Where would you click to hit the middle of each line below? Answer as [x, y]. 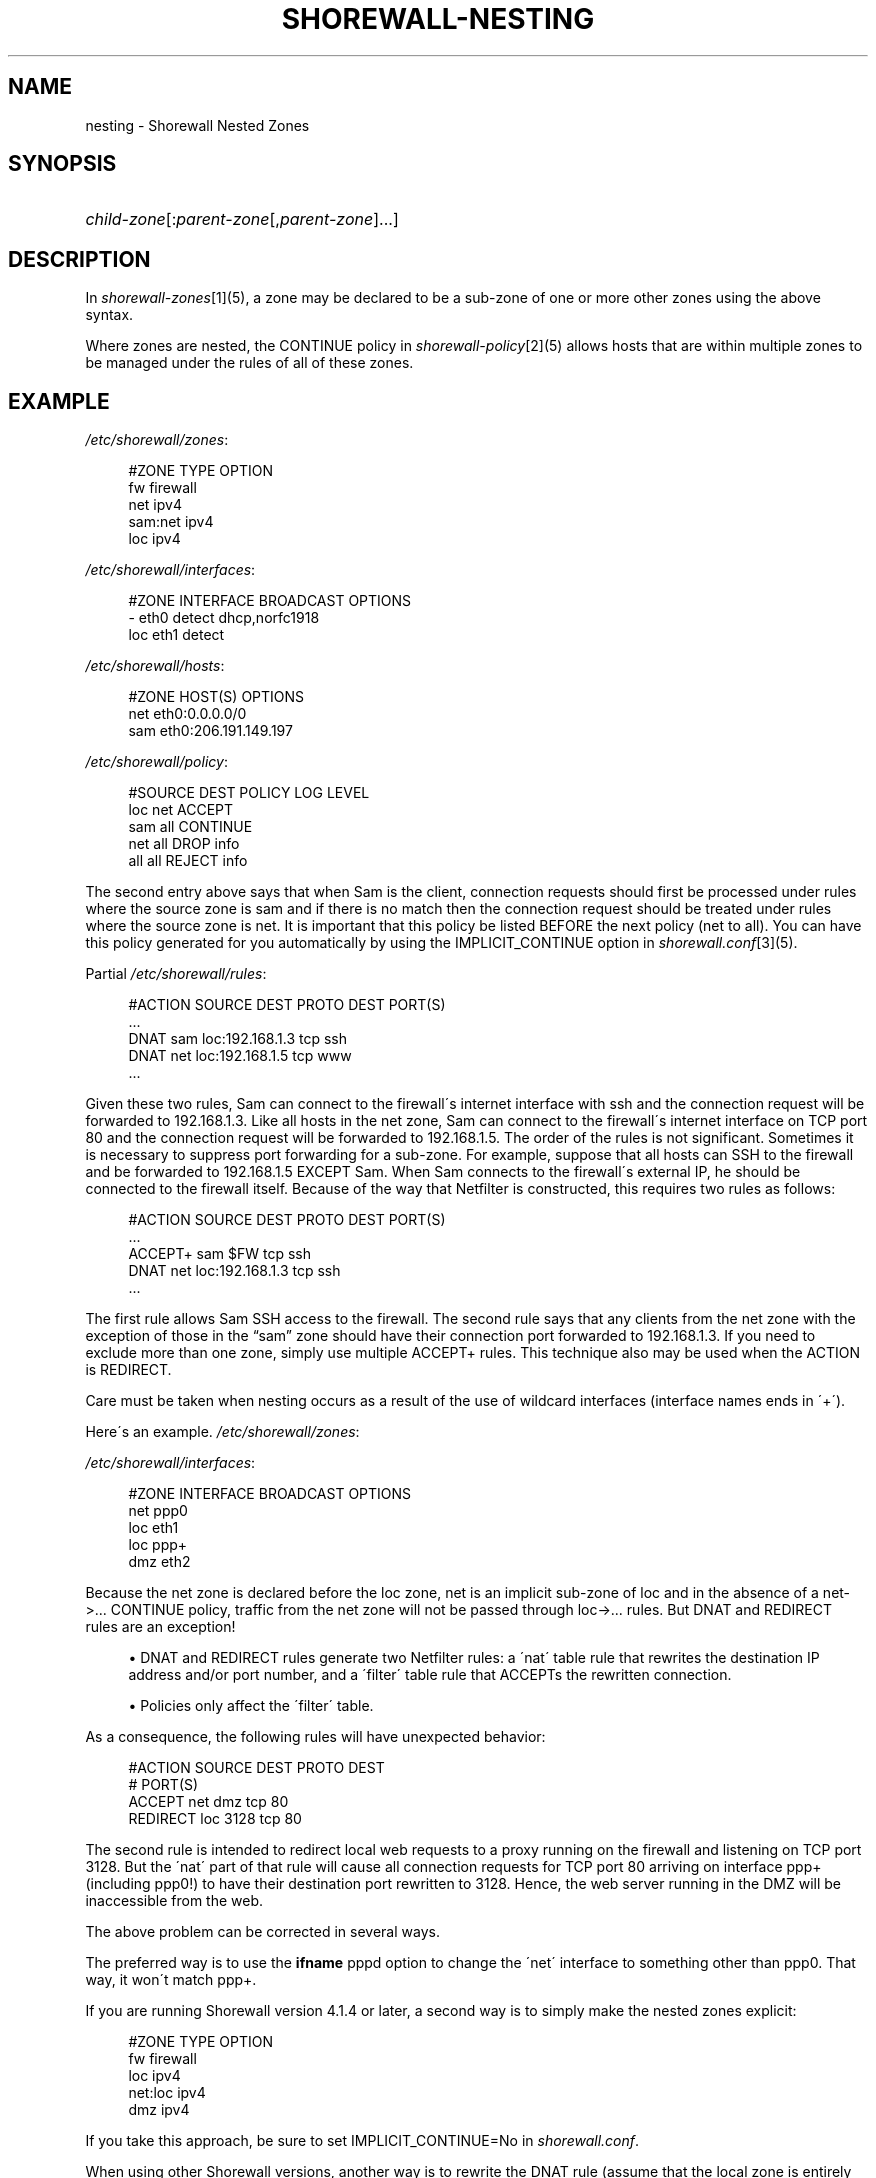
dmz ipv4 [159, 2110]
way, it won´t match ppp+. [171, 1980]
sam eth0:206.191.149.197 [210, 731]
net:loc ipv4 [167, 2093]
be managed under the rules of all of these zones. [249, 363]
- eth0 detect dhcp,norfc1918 [224, 618]
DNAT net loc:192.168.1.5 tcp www [240, 1056]
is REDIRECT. [128, 1370]
